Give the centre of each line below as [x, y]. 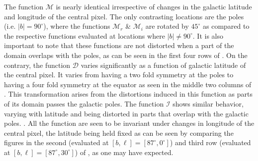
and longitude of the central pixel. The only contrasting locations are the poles [124, 16]
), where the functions [77, 26]
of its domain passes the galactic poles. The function [84, 103]
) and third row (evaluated [210, 142]
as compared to [226, 26]
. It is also [208, 35]
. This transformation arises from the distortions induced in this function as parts [128, 94]
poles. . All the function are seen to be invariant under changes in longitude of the [129, 123]
